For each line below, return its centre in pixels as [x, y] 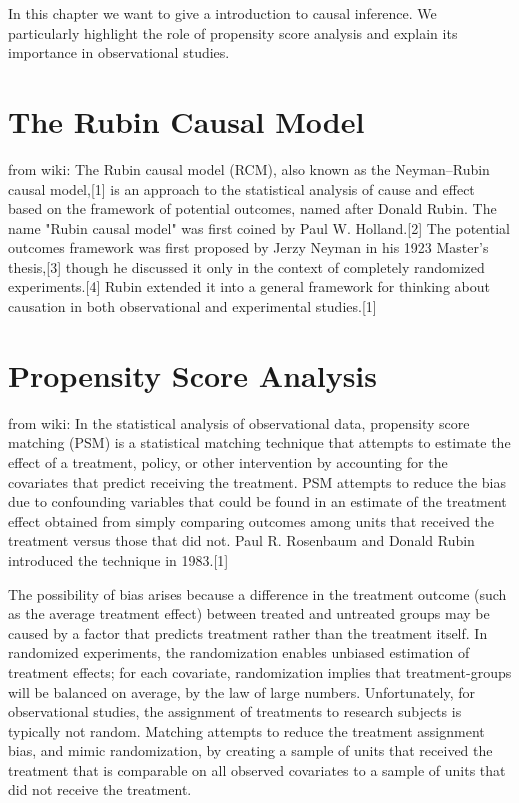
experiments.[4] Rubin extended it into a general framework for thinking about [249, 286]
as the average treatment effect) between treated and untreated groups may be [249, 613]
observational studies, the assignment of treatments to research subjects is [235, 711]
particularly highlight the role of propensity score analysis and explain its [233, 32]
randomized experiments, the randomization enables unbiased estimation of [239, 652]
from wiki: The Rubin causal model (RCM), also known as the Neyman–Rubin [249, 168]
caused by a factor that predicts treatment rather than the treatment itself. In [248, 632]
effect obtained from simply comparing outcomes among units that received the [251, 520]
